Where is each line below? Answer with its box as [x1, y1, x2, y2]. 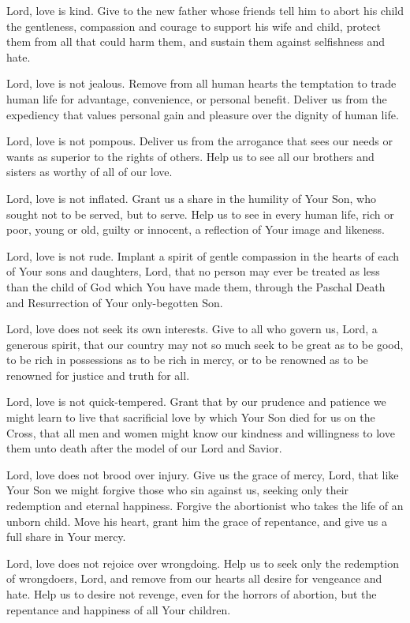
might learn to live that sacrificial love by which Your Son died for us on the [6, 409, 375, 426]
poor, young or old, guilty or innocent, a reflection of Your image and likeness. [6, 221, 385, 238]
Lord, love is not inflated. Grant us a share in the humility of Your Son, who [6, 190, 376, 206]
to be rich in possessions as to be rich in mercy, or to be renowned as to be [6, 351, 368, 368]
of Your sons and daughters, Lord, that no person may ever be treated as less [6, 263, 380, 280]
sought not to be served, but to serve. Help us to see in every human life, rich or [6, 205, 394, 222]
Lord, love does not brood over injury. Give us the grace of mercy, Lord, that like [6, 466, 399, 482]
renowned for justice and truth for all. [6, 366, 190, 383]
